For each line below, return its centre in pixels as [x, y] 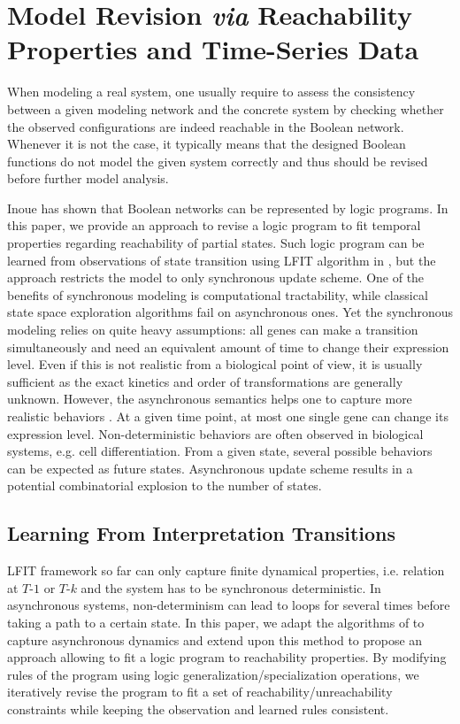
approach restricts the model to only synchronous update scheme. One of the [216, 277]
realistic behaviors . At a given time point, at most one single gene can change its [228, 416]
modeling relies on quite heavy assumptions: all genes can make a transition [213, 330]
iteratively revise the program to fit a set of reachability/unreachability [200, 692]
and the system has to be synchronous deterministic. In [231, 587]
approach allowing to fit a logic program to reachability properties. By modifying [227, 657]
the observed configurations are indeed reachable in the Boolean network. [206, 126]
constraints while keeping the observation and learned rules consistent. [198, 709]
